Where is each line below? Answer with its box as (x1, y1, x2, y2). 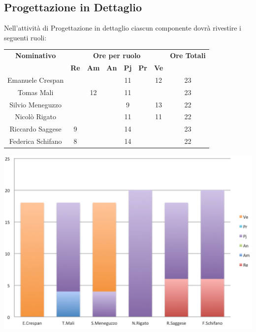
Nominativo (15, 50, 56, 61)
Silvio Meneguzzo (9, 99, 62, 109)
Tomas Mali (17, 87, 54, 97)
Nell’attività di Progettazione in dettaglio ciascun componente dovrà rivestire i (4, 23, 241, 33)
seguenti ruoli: (4, 32, 47, 42)
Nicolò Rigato (15, 111, 57, 122)
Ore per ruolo (93, 50, 141, 61)
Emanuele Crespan (7, 74, 64, 85)
